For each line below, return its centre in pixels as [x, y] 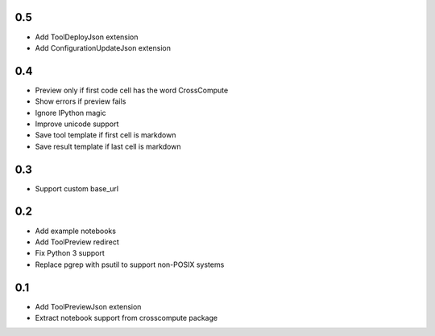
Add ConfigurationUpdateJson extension [103, 47]
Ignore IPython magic [70, 113]
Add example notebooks [76, 231]
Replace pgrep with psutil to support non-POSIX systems [130, 264]
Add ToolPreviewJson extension [88, 306]
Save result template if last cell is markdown [108, 146]
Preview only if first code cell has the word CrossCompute [132, 90]
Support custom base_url [77, 188]
